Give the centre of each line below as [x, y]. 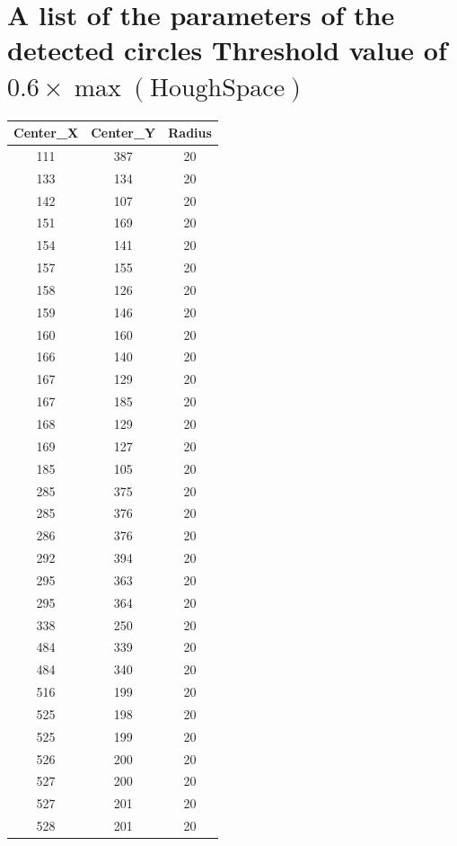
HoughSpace [218, 88]
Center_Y [123, 132]
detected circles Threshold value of [227, 50]
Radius [190, 132]
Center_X [46, 132]
